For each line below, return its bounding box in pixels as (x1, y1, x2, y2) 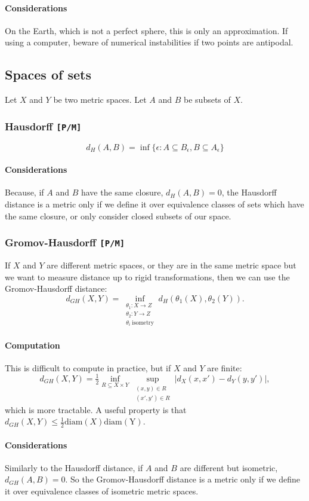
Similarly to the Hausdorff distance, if (5, 461, 143, 473)
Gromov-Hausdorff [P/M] (5, 235, 125, 250)
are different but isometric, (180, 461, 278, 473)
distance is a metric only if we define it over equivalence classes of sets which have (5, 197, 304, 210)
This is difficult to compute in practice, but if (5, 361, 171, 374)
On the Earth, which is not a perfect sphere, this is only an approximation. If (5, 24, 288, 36)
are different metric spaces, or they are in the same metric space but (47, 258, 296, 271)
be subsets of (184, 93, 231, 106)
